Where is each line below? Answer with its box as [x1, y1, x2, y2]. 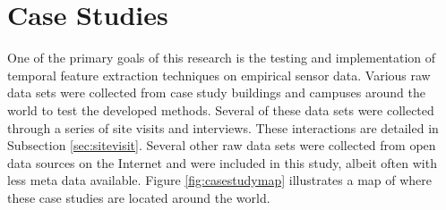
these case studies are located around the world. [7, 188, 270, 206]
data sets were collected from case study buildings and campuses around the [7, 83, 425, 102]
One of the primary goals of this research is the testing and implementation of [7, 48, 436, 67]
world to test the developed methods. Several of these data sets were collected [7, 100, 434, 119]
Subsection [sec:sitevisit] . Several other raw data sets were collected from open [7, 136, 436, 155]
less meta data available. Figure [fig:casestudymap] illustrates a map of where [7, 171, 433, 189]
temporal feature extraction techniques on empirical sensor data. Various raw [7, 65, 431, 84]
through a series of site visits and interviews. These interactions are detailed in [7, 118, 439, 137]
